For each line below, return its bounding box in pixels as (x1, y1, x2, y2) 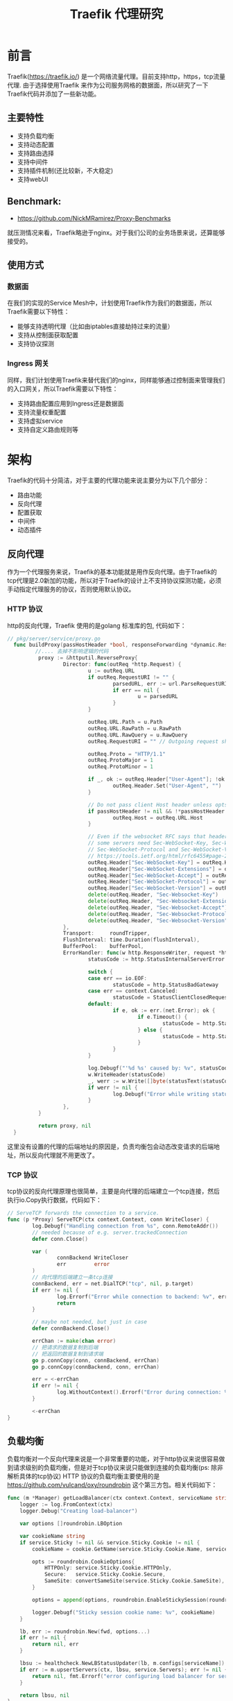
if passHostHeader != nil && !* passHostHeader (87, 808, 225, 815)
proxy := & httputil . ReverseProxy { (37, 654, 138, 661)
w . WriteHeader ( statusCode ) (87, 1071, 166, 1078)
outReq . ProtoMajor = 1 (87, 757, 154, 764)
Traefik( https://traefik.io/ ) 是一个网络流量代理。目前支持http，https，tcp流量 (7, 72, 225, 81)
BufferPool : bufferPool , (62, 943, 144, 950)
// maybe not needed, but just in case (32, 1319, 148, 1326)
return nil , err (32, 1641, 79, 1648)
